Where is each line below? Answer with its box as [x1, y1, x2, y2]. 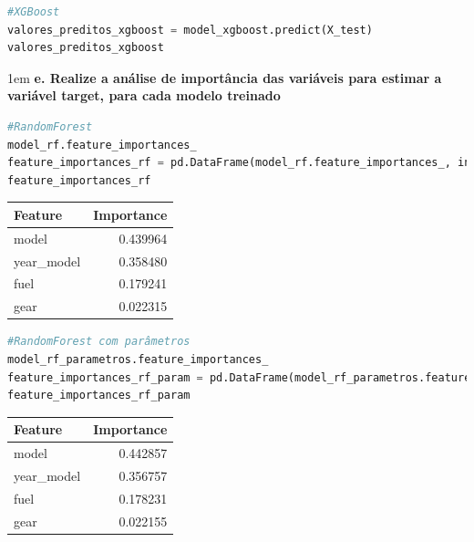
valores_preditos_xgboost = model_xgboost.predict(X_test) [7, 23, 373, 36]
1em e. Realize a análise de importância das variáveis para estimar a [7, 68, 442, 87]
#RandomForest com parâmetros [7, 335, 191, 349]
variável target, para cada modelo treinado [7, 86, 281, 105]
